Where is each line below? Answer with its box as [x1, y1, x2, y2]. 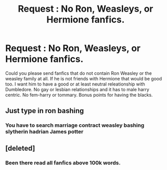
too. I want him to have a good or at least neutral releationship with [5, 81, 145, 87]
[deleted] [5, 144, 36, 153]
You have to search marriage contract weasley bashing [5, 122, 145, 129]
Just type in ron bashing [5, 106, 84, 115]
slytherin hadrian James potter [5, 128, 83, 135]
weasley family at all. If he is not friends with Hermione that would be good [5, 75, 162, 81]
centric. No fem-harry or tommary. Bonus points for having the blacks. [5, 92, 153, 98]
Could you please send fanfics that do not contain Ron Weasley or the [5, 70, 152, 76]
